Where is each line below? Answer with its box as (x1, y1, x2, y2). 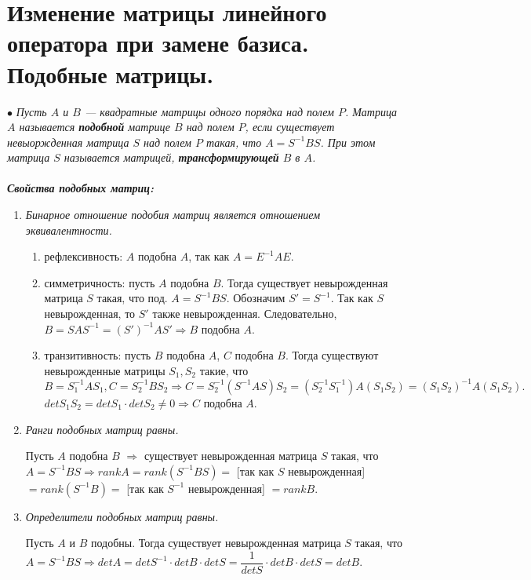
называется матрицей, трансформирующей (64, 149, 279, 166)
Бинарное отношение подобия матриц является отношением (25, 206, 321, 223)
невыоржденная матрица (7, 133, 129, 150)
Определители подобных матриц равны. (25, 508, 219, 524)
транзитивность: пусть (44, 347, 151, 363)
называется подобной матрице (19, 119, 170, 135)
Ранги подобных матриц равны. (25, 421, 179, 437)
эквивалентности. (25, 221, 112, 238)
